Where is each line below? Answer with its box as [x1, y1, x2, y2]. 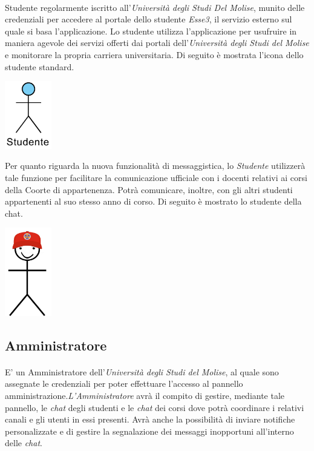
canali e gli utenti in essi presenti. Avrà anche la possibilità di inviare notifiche [5, 413, 295, 426]
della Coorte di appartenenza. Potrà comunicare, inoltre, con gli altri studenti [5, 183, 293, 196]
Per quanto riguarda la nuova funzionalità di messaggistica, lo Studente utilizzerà [5, 159, 306, 172]
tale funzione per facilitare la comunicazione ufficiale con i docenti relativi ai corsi [5, 171, 307, 183]
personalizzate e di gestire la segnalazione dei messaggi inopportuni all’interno [5, 424, 294, 437]
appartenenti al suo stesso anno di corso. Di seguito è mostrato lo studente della [5, 195, 302, 208]
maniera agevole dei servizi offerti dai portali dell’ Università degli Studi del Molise [5, 36, 309, 49]
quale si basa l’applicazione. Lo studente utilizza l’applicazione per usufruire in [5, 24, 297, 37]
